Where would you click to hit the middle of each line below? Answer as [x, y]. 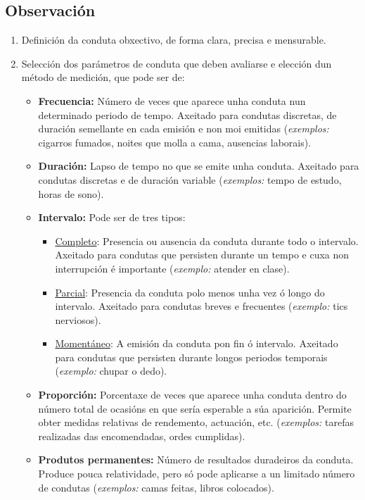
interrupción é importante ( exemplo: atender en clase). [172, 268]
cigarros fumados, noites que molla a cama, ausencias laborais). [175, 142]
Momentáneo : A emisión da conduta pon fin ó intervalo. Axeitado [197, 343]
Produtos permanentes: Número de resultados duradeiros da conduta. [196, 460]
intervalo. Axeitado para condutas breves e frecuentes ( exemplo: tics [201, 306]
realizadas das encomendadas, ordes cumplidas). [142, 436]
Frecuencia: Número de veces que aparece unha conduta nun [172, 100]
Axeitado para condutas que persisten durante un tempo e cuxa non [202, 255]
